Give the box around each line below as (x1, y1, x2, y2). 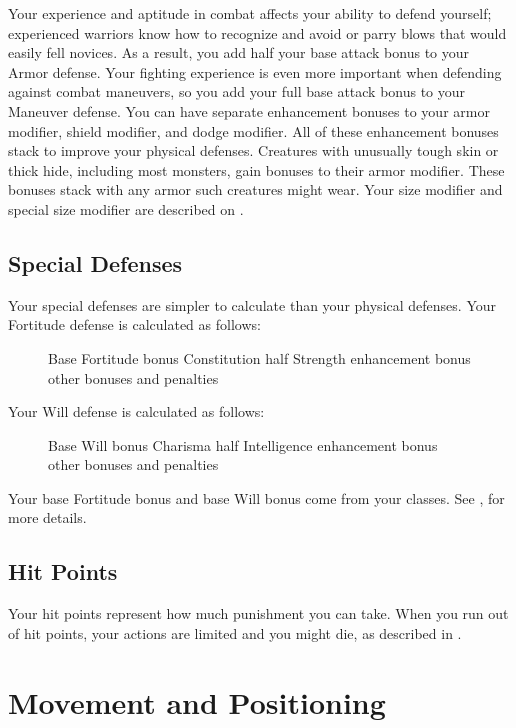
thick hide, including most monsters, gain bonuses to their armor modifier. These (8, 159, 505, 180)
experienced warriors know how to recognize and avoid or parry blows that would (8, 22, 507, 43)
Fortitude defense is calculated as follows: (8, 314, 261, 335)
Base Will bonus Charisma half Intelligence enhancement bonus (48, 434, 438, 455)
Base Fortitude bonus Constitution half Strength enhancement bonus (48, 347, 471, 368)
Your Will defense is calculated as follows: (8, 401, 265, 422)
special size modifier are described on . (8, 198, 244, 219)
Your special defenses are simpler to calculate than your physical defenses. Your (8, 294, 496, 315)
